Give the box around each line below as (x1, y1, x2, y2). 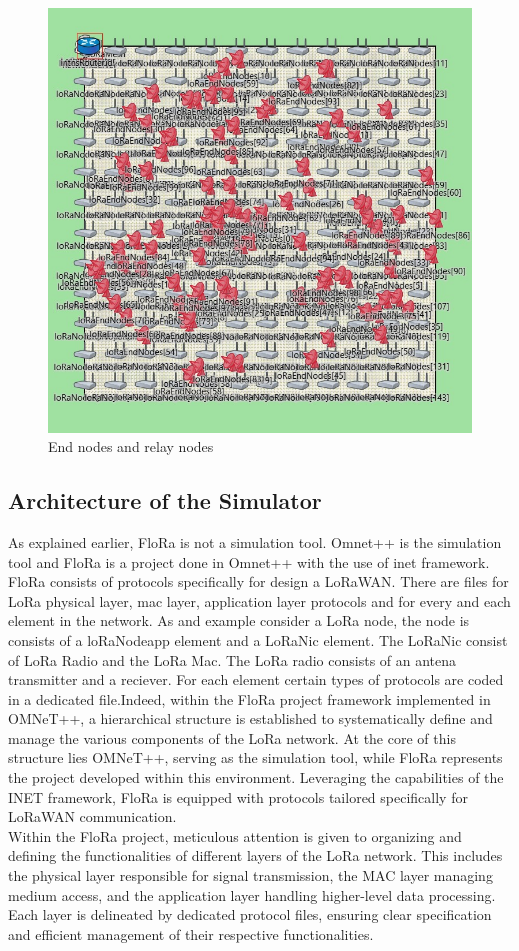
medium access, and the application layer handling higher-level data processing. (8, 884, 496, 905)
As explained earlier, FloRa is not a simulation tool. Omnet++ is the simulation (8, 531, 502, 552)
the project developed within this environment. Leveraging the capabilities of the (8, 767, 504, 788)
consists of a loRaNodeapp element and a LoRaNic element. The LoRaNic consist (8, 629, 508, 650)
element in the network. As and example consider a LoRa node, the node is (8, 610, 470, 631)
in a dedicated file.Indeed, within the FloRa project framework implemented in (8, 688, 491, 709)
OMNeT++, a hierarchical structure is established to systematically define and (8, 708, 493, 729)
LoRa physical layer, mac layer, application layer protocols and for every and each (8, 590, 511, 611)
